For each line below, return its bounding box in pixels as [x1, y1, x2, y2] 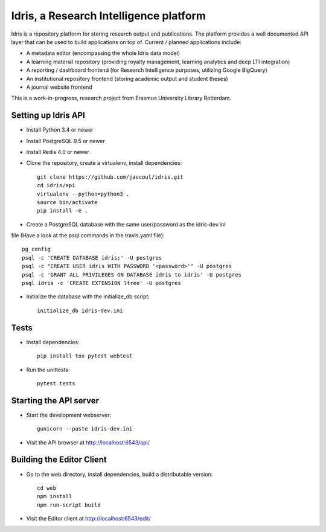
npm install [37, 493, 72, 500]
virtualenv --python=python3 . [37, 190, 130, 197]
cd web [37, 484, 57, 492]
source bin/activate [37, 199, 98, 205]
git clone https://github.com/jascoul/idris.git [37, 173, 184, 181]
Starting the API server [11, 396, 100, 406]
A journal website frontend [26, 83, 93, 91]
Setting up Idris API [11, 111, 86, 121]
